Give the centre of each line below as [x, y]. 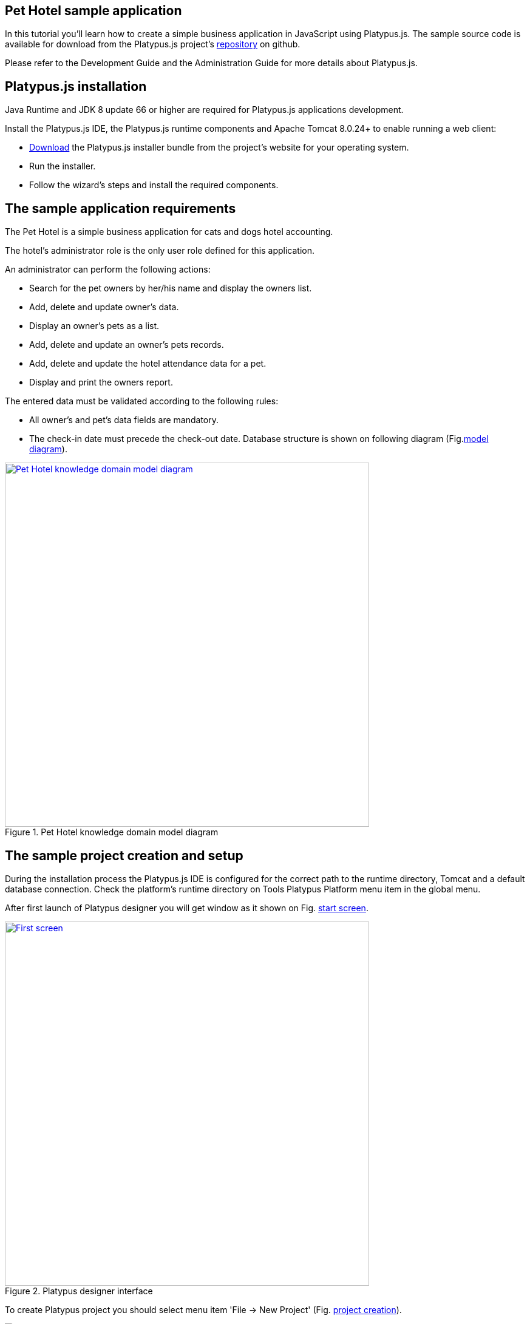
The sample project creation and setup [124, 855]
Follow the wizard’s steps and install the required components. [154, 185]
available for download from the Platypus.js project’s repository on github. [153, 44]
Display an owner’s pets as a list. [94, 326]
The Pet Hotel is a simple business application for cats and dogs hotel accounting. [169, 232]
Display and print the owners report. [101, 382]
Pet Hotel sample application [93, 11]
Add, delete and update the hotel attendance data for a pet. [148, 364]
